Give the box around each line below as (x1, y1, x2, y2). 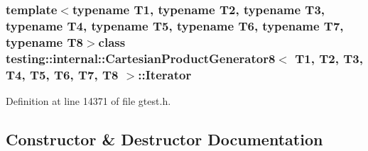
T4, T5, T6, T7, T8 (6, 65, 119, 83)
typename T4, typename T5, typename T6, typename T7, (6, 16, 344, 34)
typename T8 (6, 33, 83, 50)
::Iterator (138, 65, 192, 83)
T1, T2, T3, (295, 49, 363, 67)
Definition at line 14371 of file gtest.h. (6, 93, 171, 108)
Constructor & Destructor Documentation (6, 128, 323, 150)
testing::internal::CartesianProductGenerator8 (6, 49, 276, 67)
